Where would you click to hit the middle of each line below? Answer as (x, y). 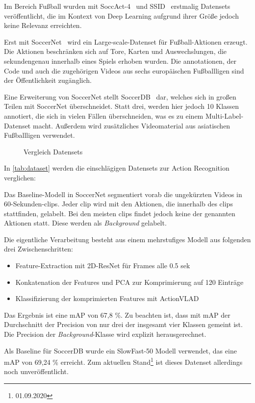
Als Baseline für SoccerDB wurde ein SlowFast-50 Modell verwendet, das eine (120, 350)
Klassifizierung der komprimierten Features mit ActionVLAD (107, 298)
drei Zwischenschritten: (39, 249)
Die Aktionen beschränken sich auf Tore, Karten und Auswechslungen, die (115, 51)
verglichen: (20, 177)
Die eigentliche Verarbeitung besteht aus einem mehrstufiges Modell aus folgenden (127, 239)
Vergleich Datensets (53, 151)
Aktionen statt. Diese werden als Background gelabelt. (85, 223)
